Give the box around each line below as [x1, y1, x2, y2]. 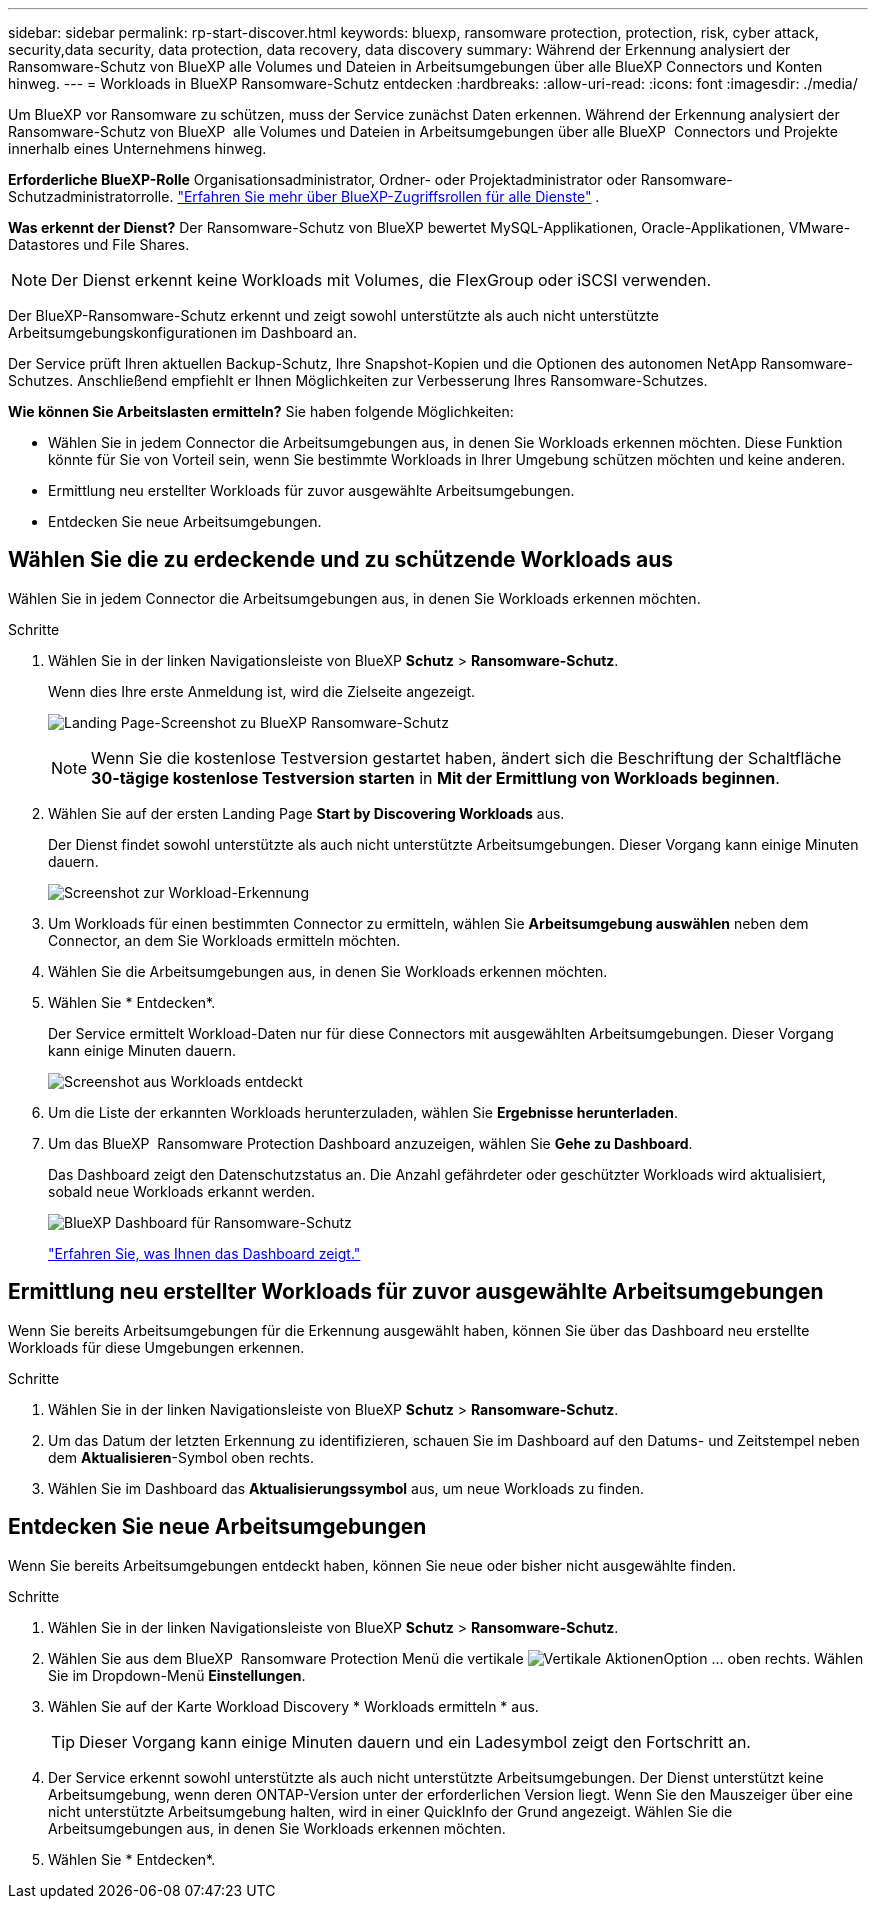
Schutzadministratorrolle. [8, 188, 174, 205]
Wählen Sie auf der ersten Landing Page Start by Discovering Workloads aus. [48, 804, 565, 822]
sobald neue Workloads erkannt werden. [48, 1182, 316, 1200]
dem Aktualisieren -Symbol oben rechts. [48, 1448, 314, 1466]
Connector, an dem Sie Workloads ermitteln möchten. [48, 931, 401, 949]
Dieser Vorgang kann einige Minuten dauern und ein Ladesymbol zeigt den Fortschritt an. [79, 1731, 751, 1752]
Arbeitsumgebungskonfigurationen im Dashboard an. [8, 324, 358, 341]
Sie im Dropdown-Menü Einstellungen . [48, 1666, 306, 1684]
